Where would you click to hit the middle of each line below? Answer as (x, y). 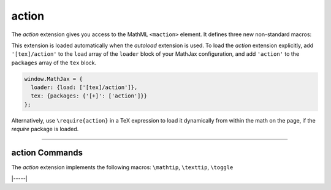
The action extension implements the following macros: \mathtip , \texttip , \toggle (122, 167)
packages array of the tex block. (54, 63)
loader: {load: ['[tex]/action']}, (84, 88)
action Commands (47, 153)
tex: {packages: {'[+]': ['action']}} (89, 96)
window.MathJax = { (53, 79)
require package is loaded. (45, 129)
